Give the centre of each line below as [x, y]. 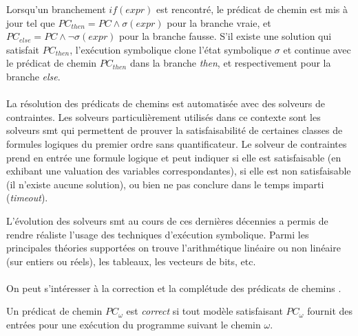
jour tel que [31, 22]
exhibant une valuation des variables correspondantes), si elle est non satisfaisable [179, 171]
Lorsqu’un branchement [56, 9]
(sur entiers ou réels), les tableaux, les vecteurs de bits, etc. [131, 261]
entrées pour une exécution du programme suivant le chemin [134, 325]
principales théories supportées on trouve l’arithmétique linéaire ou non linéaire [173, 248]
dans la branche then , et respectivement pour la [230, 63]
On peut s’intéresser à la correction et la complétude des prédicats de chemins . [174, 288]
